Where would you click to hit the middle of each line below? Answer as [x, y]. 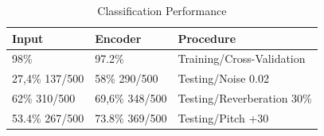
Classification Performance [162, 10]
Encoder [118, 38]
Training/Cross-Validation [242, 58]
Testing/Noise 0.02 [223, 78]
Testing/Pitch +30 [223, 117]
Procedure [207, 38]
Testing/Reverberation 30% [245, 98]
